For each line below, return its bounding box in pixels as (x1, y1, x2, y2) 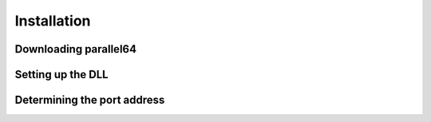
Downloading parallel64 (14, 42, 137, 56)
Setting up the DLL (14, 68, 109, 81)
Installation (14, 12, 91, 30)
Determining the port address (14, 93, 165, 107)
